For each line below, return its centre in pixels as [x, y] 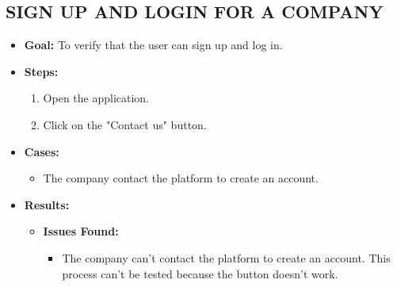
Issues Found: [81, 231]
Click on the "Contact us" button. [125, 124]
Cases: [42, 151]
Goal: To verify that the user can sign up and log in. [153, 45]
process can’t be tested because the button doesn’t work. [200, 273]
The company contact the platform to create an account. [181, 178]
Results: [47, 204]
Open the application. [96, 98]
